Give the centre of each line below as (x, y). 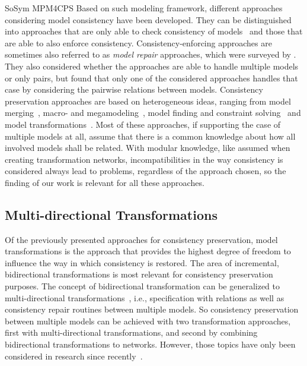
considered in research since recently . (74, 356)
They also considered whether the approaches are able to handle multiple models (152, 66)
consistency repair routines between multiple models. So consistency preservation (152, 309)
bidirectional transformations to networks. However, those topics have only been (150, 344)
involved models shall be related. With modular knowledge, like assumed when (148, 148)
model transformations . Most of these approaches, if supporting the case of (143, 124)
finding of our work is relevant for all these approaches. (105, 182)
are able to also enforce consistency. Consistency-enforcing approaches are (138, 42)
